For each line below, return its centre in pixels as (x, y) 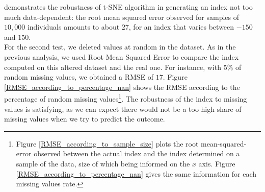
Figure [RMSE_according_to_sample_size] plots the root (107, 143)
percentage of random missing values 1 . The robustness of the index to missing (126, 98)
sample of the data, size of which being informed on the (103, 163)
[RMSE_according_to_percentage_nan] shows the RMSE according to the (122, 87)
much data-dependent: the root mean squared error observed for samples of (122, 17)
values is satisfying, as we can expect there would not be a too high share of (123, 109)
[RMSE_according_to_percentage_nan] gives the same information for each (136, 173)
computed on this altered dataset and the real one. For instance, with (113, 67)
